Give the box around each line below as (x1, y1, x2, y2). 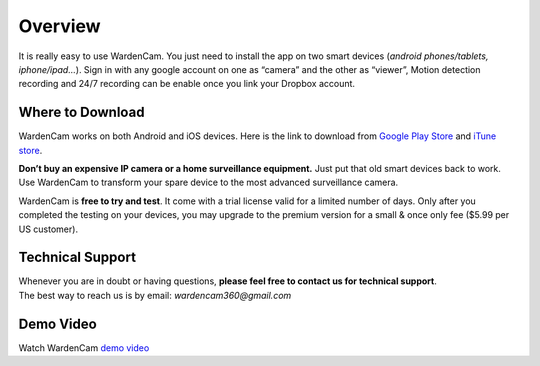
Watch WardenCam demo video (18, 341, 150, 354)
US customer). (18, 223, 79, 235)
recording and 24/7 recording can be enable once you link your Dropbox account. (18, 78, 355, 90)
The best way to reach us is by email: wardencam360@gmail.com (18, 289, 292, 301)
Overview (18, 15, 101, 37)
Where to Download (18, 104, 145, 121)
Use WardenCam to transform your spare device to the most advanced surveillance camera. (18, 176, 399, 189)
